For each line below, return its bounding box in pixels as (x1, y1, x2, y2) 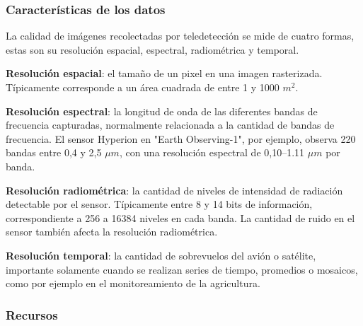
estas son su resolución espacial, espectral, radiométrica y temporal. (6, 42, 299, 57)
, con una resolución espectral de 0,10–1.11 (119, 145, 305, 160)
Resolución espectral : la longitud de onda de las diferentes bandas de (6, 103, 318, 118)
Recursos (6, 305, 58, 323)
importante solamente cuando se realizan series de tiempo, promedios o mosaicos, (6, 262, 358, 276)
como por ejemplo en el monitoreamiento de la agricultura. (6, 276, 260, 291)
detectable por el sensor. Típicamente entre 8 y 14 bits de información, (6, 197, 313, 211)
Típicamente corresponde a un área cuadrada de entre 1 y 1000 (6, 80, 280, 94)
